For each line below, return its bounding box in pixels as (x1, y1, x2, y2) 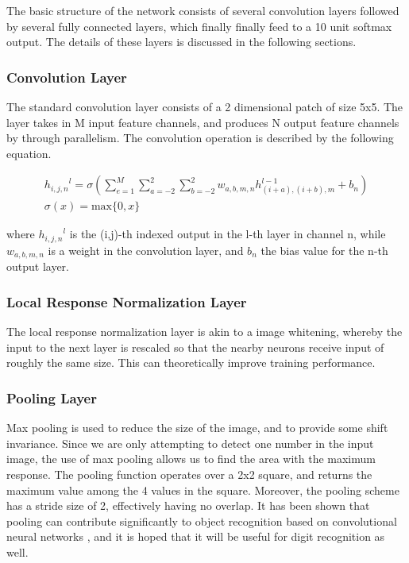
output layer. (6, 258, 70, 275)
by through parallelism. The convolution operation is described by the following (6, 129, 394, 146)
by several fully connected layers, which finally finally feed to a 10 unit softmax (6, 17, 392, 34)
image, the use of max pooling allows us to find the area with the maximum (6, 450, 376, 467)
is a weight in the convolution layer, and (48, 241, 244, 258)
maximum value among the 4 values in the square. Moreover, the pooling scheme (6, 481, 399, 498)
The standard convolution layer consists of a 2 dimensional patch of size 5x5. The (6, 98, 403, 114)
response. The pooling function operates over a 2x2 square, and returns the (6, 465, 372, 482)
